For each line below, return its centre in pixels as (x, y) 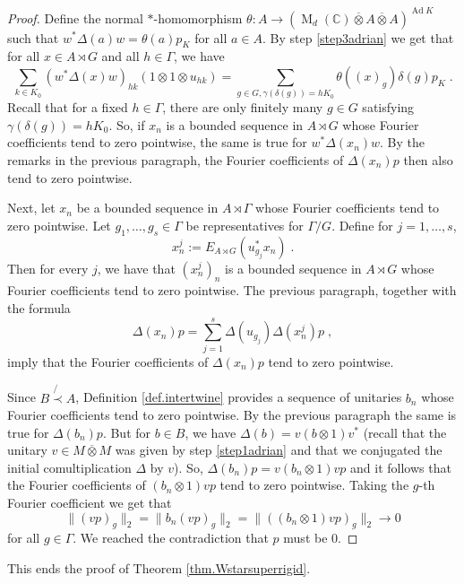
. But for (127, 432)
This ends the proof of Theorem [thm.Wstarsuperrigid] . (159, 568)
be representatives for (245, 225)
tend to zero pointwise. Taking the (314, 485)
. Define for (362, 225)
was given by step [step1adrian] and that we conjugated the (279, 450)
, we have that (136, 268)
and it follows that (401, 467)
